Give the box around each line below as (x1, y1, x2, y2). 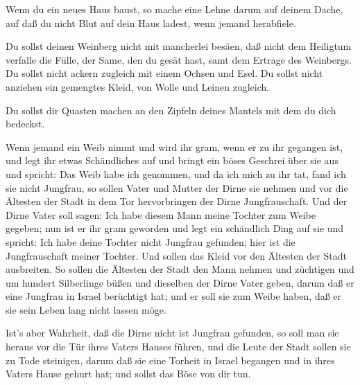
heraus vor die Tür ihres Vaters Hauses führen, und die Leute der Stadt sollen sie (6, 339, 351, 354)
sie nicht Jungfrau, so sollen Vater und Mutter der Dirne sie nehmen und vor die (6, 180, 348, 195)
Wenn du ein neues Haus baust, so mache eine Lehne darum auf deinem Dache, (6, 2, 343, 16)
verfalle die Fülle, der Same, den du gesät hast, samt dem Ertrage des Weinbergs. (6, 52, 352, 66)
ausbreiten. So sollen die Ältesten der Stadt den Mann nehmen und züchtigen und (6, 262, 354, 276)
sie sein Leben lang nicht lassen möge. (6, 302, 166, 316)
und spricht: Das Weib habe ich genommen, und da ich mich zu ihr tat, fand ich (6, 166, 346, 181)
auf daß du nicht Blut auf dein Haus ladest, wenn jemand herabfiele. (6, 15, 296, 30)
